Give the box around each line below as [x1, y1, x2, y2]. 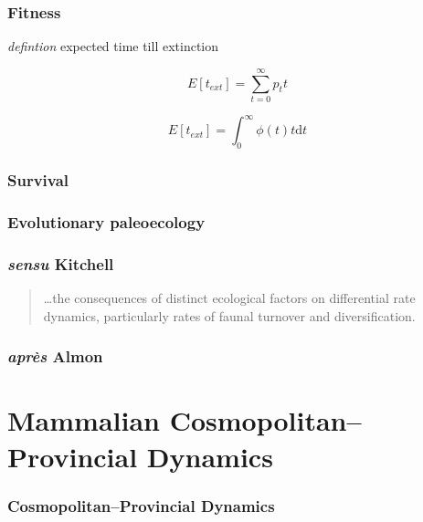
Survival [7, 169, 69, 192]
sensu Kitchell [7, 252, 114, 275]
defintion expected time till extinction [7, 37, 219, 56]
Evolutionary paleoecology [7, 211, 206, 233]
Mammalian [7, 402, 160, 439]
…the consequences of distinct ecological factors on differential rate [43, 288, 416, 308]
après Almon [7, 345, 103, 368]
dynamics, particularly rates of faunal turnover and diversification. [43, 306, 416, 325]
